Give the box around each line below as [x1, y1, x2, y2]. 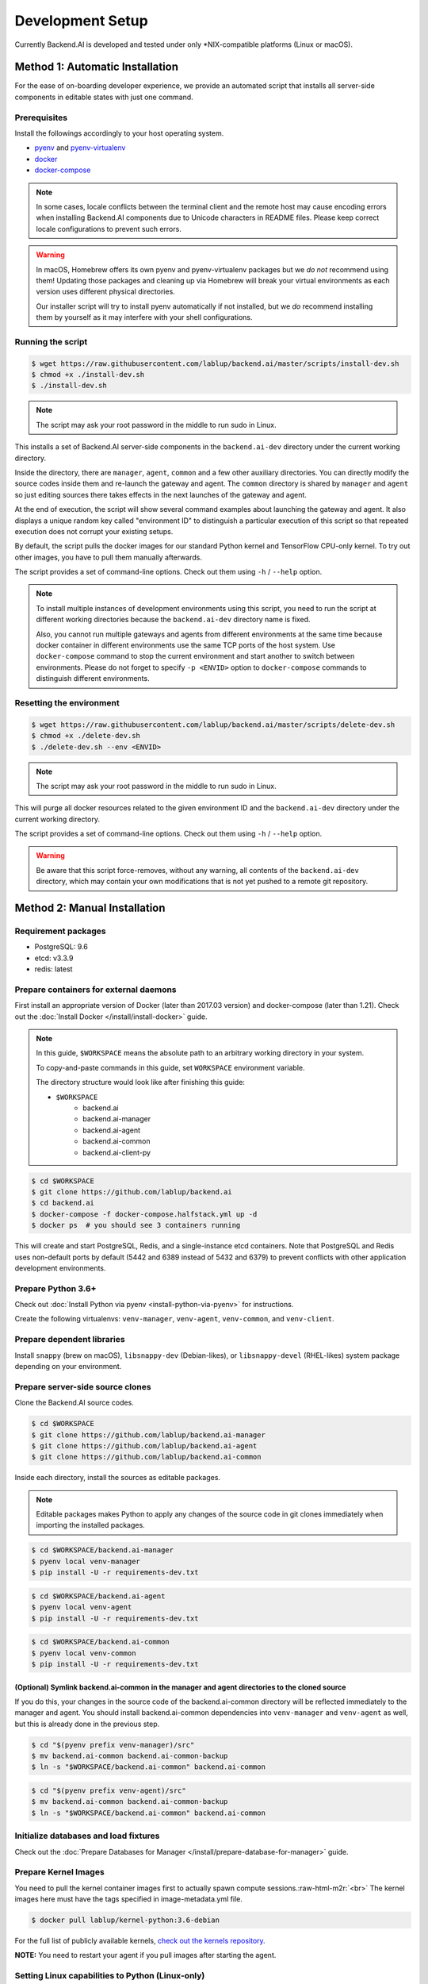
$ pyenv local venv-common [31, 1648, 136, 1658]
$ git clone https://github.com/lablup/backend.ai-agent [31, 1441, 258, 1450]
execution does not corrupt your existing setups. [14, 526, 174, 536]
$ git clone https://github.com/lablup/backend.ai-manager [31, 1430, 266, 1440]
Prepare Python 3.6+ [14, 1282, 97, 1294]
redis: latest [34, 964, 73, 974]
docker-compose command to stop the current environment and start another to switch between [36, 652, 355, 661]
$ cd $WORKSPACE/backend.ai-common [31, 1637, 170, 1647]
